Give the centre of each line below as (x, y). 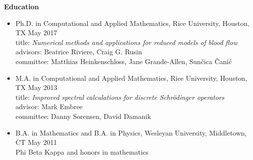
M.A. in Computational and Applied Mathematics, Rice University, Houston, (131, 78)
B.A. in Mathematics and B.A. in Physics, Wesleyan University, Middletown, (131, 132)
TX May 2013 (36, 87)
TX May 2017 (36, 33)
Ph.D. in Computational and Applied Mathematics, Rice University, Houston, (132, 23)
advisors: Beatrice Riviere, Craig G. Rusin (79, 52)
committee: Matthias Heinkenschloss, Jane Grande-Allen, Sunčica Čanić (124, 61)
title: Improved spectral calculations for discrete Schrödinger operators (120, 97)
